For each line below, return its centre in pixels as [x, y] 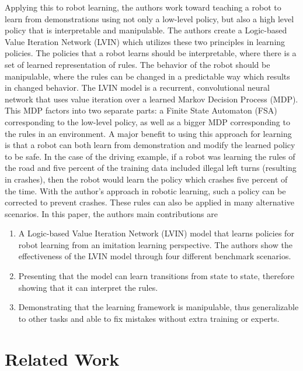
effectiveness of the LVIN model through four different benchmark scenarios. [155, 256]
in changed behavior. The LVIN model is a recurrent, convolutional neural [137, 87]
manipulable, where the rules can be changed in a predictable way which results [147, 76]
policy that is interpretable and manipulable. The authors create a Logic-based [146, 30]
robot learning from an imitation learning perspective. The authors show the [155, 244]
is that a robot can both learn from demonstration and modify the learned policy [150, 145]
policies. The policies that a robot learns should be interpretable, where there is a [151, 53]
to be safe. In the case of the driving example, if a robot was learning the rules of [150, 156]
